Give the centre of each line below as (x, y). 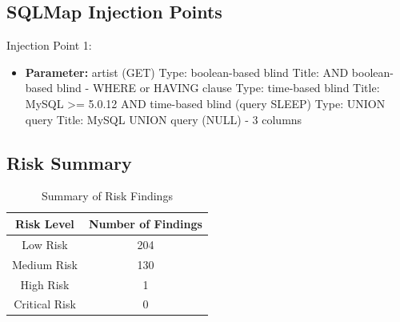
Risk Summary (69, 162)
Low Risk (45, 244)
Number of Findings (145, 223)
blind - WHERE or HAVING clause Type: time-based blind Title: (218, 88)
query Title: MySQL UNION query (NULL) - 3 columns (164, 119)
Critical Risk (45, 304)
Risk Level (45, 223)
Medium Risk (45, 264)
